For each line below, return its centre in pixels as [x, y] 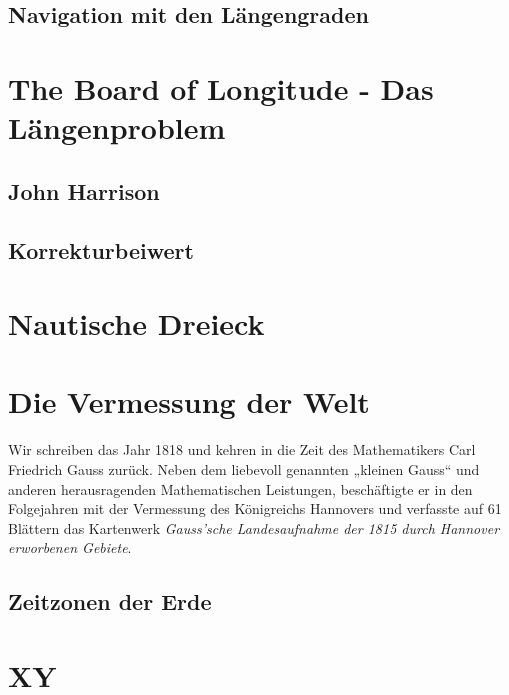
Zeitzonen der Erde [110, 601]
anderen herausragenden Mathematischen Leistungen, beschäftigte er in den [240, 488]
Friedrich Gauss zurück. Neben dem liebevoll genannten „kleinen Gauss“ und [244, 469]
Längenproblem [117, 127]
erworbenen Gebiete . [70, 547]
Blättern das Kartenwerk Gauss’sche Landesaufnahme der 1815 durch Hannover [254, 527]
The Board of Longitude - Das [221, 87]
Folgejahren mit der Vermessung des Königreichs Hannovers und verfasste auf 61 [255, 508]
